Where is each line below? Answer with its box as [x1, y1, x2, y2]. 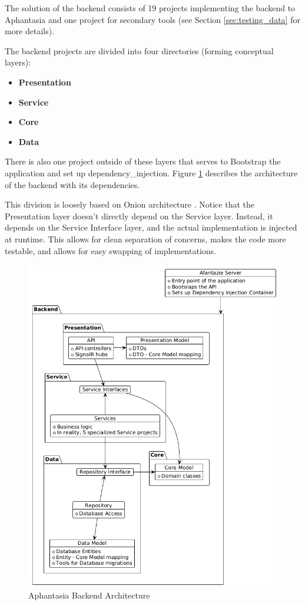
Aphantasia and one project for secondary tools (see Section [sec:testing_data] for [5, 13, 300, 25]
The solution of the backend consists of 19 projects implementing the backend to [5, 2, 296, 14]
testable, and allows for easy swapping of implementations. [5, 244, 216, 257]
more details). [5, 25, 55, 37]
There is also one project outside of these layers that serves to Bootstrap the [5, 155, 281, 167]
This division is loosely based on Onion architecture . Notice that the [5, 198, 254, 211]
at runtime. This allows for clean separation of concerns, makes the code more [5, 232, 286, 245]
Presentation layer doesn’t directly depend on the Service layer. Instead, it [5, 209, 273, 222]
